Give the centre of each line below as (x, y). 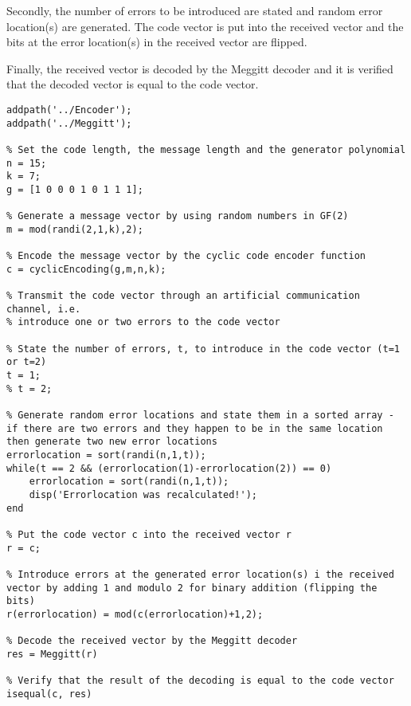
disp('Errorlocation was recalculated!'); (143, 495)
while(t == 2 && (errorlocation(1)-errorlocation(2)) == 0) (169, 468)
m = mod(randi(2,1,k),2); (75, 229)
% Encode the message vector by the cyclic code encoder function (186, 256)
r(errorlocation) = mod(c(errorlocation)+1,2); (135, 614)
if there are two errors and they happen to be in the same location (195, 428)
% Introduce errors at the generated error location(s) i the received (200, 574)
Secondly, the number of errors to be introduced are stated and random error (195, 10)
